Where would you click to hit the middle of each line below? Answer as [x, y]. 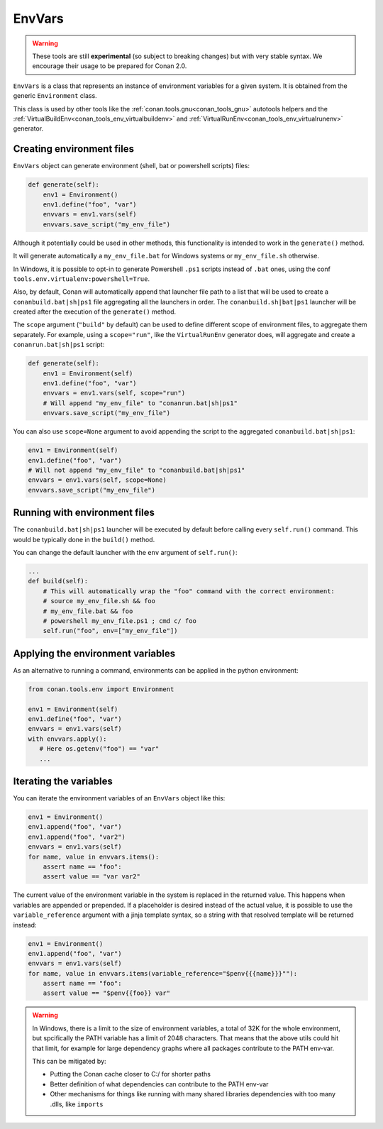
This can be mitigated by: [69, 1061]
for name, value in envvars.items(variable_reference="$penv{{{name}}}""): [163, 973]
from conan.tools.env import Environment [101, 689]
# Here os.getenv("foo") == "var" [99, 749]
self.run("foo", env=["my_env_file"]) [110, 631]
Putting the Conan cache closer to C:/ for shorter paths [130, 1074]
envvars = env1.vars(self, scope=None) [97, 480]
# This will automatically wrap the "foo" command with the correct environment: [189, 591]
